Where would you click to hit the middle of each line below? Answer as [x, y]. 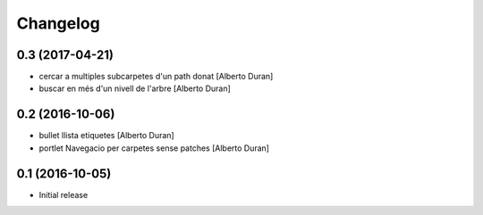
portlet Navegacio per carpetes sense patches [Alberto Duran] [154, 148]
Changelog [58, 23]
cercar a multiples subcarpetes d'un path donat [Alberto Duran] [156, 77]
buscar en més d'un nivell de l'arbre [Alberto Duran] [135, 88]
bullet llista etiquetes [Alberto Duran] [106, 136]
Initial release [64, 194]
